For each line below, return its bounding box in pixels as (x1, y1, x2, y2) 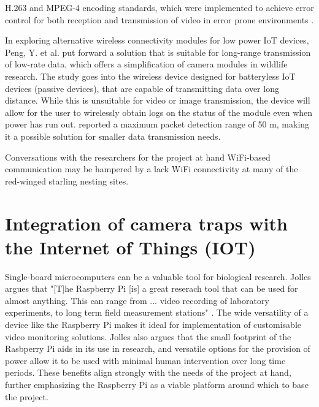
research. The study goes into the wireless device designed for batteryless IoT (5, 69, 296, 82)
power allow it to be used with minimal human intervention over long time (5, 354, 286, 367)
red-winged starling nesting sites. (5, 174, 129, 187)
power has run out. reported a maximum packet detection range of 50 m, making (5, 118, 310, 131)
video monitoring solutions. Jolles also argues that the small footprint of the (5, 330, 291, 343)
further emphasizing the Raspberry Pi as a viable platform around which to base (5, 378, 309, 390)
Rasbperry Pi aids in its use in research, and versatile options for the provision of (5, 342, 310, 355)
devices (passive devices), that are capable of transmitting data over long (5, 82, 279, 94)
